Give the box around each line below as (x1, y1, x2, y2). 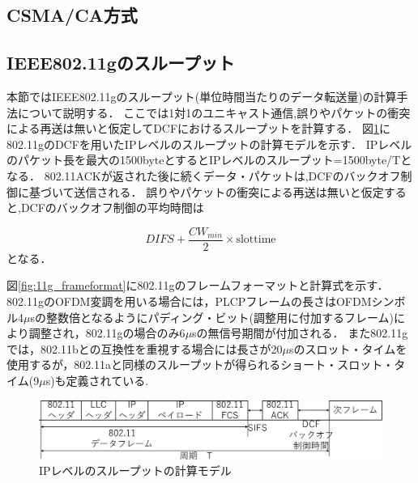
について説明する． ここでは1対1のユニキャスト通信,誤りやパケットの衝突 (17, 104, 411, 121)
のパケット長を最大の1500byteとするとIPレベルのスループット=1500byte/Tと (6, 151, 412, 168)
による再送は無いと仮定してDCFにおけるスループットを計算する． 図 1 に (6, 120, 390, 137)
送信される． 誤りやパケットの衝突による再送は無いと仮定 (74, 183, 384, 200)
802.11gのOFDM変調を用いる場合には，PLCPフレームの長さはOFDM (6, 292, 372, 309)
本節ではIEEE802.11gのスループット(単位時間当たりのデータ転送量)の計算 (6, 87, 397, 104)
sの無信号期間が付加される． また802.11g (192, 324, 408, 341)
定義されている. (66, 371, 149, 388)
